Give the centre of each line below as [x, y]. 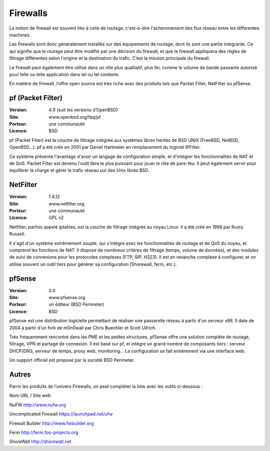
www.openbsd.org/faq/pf [75, 117]
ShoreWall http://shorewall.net [40, 441]
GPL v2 [56, 217]
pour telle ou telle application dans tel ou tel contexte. [64, 74]
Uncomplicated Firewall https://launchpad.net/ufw [61, 414]
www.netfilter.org [66, 203]
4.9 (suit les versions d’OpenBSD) [83, 110]
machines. [20, 35]
